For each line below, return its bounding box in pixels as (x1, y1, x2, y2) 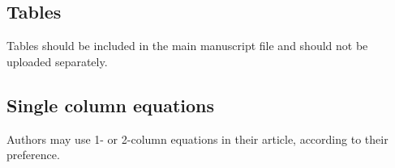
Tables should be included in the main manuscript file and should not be (6, 37, 368, 54)
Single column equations (6, 92, 215, 117)
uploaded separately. (6, 52, 108, 69)
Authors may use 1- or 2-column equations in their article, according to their (6, 130, 389, 147)
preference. (6, 146, 60, 163)
